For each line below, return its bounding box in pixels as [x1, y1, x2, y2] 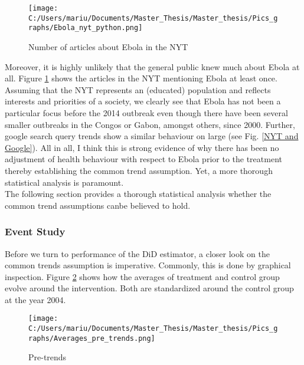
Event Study [5, 224, 66, 239]
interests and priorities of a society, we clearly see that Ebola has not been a [5, 95, 281, 107]
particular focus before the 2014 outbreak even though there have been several [5, 106, 288, 119]
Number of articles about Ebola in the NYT [28, 40, 188, 52]
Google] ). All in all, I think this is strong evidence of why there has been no [5, 141, 279, 153]
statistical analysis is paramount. [5, 176, 124, 188]
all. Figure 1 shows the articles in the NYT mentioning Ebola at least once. [5, 72, 277, 84]
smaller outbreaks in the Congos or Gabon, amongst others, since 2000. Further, [5, 118, 295, 130]
